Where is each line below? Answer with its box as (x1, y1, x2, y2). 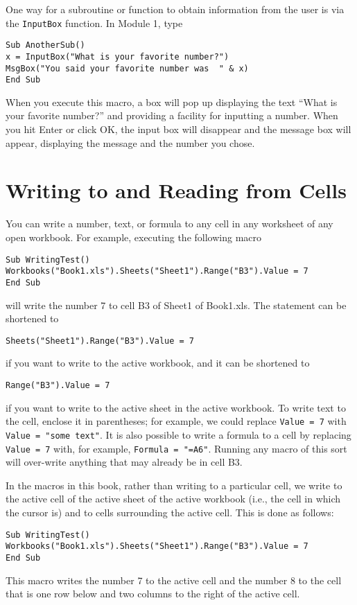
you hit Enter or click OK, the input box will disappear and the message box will (6, 122, 351, 137)
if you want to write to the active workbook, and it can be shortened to (6, 356, 310, 370)
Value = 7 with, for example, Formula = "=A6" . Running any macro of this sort (6, 441, 347, 455)
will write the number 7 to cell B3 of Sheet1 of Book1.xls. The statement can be (6, 297, 347, 312)
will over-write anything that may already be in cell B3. (6, 455, 243, 469)
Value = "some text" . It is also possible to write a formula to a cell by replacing (6, 427, 351, 441)
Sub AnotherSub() (6, 40, 85, 51)
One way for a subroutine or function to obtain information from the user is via (6, 2, 345, 16)
